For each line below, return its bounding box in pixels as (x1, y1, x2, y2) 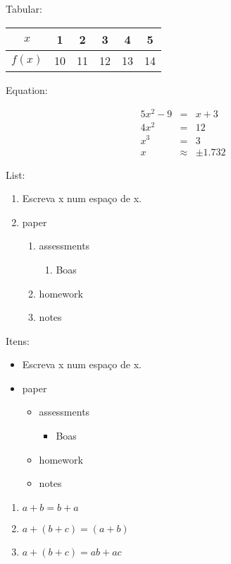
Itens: (6, 333, 30, 348)
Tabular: (6, 1, 42, 16)
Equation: (6, 82, 48, 97)
